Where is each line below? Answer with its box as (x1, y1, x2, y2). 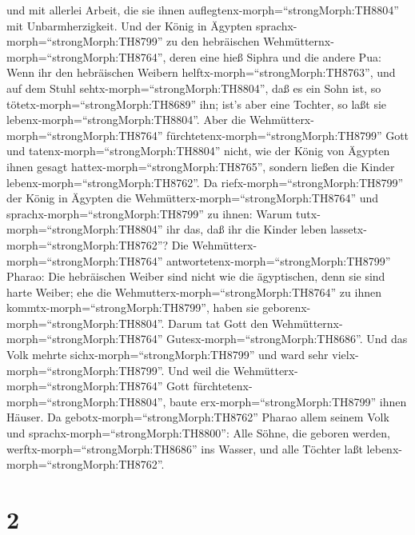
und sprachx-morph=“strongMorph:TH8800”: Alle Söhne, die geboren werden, (6, 425, 390, 441)
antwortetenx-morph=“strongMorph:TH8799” (166, 252, 391, 269)
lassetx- (330, 221, 367, 238)
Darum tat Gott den (168, 314, 269, 331)
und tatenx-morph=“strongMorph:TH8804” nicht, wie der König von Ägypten (6, 142, 390, 159)
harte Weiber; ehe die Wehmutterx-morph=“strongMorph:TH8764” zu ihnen (6, 283, 381, 300)
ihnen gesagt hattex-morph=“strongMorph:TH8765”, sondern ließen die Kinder (6, 158, 395, 174)
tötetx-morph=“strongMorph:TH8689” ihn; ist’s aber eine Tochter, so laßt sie (6, 95, 387, 112)
